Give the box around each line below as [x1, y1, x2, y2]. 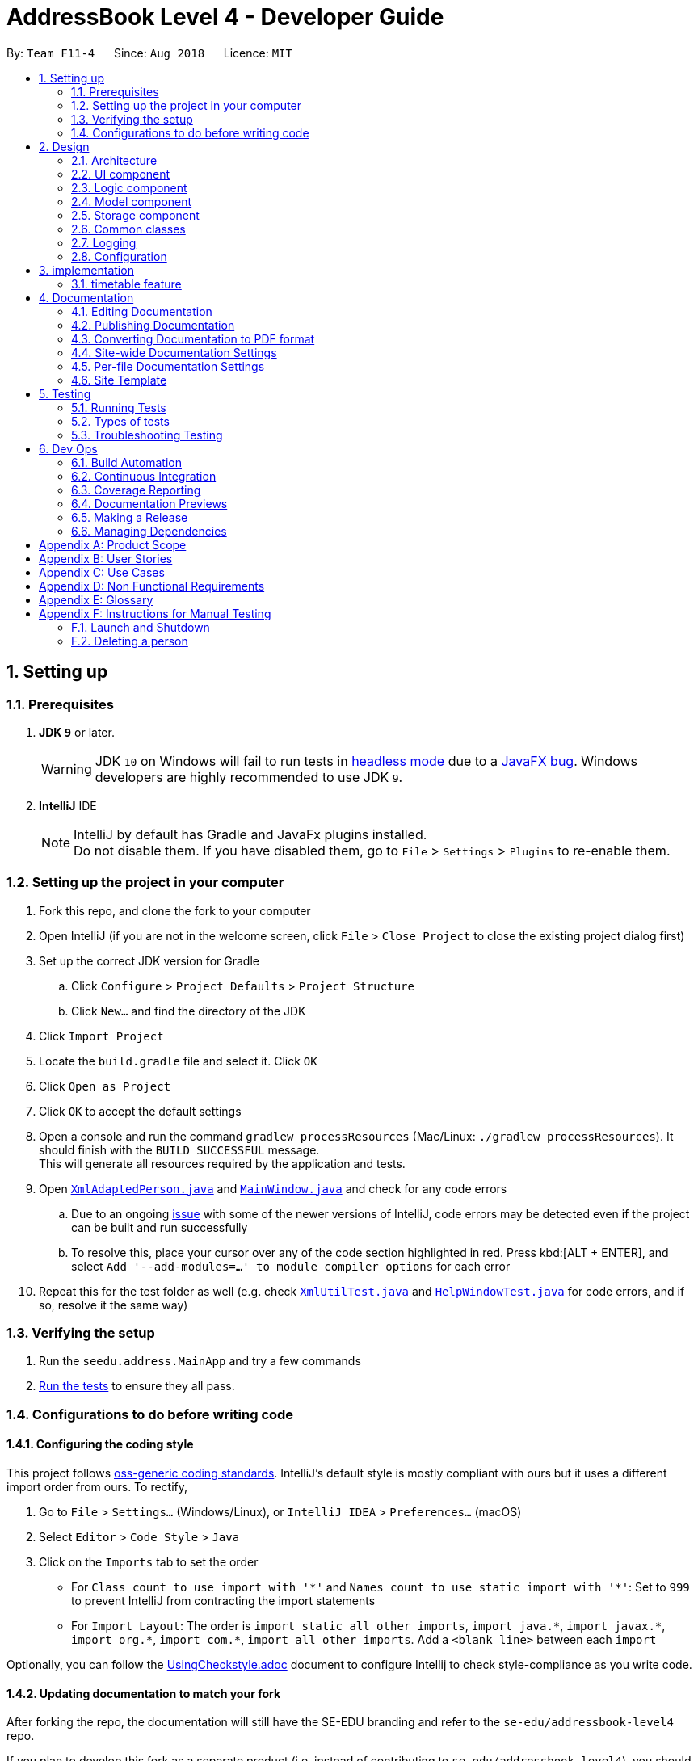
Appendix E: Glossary [39, 592, 153, 607]
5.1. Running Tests [71, 400, 166, 414]
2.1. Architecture [71, 153, 158, 167]
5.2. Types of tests [71, 414, 170, 428]
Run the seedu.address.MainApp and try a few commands [39, 1354, 361, 1368]
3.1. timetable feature [71, 276, 182, 291]
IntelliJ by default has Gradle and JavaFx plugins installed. [74, 826, 427, 843]
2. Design [39, 139, 90, 153]
